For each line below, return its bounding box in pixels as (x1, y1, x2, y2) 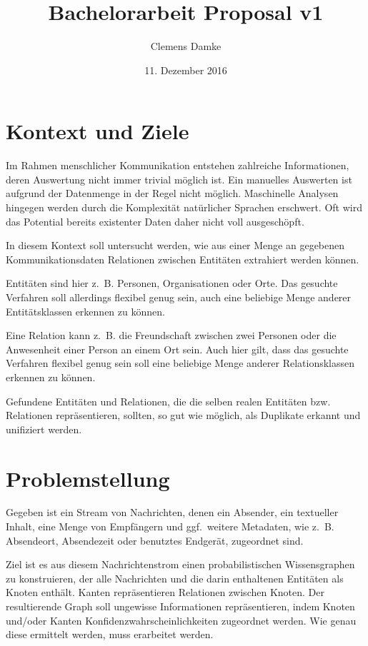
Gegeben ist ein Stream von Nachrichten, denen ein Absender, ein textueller (6, 505, 339, 520)
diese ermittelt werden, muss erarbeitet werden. (6, 627, 214, 642)
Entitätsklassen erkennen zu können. (6, 303, 165, 318)
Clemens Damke (150, 39, 222, 54)
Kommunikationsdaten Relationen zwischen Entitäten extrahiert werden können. (6, 251, 359, 266)
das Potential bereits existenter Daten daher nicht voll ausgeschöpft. (6, 213, 304, 228)
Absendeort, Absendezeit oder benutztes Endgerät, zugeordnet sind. (6, 533, 304, 547)
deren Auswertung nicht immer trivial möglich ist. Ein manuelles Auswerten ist (6, 171, 352, 186)
